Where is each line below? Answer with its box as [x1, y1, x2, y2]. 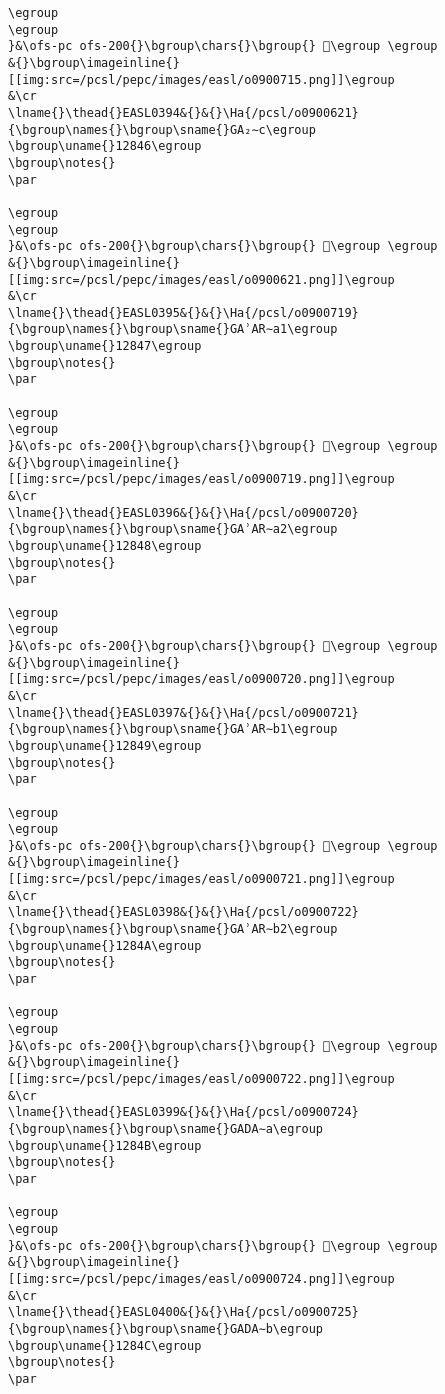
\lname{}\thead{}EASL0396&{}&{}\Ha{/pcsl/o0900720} [8, 505, 359, 520]
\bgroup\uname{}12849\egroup [8, 738, 202, 753]
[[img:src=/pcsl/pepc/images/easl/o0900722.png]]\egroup [8, 1072, 395, 1086]
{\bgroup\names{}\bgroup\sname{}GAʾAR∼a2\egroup [8, 522, 338, 537]
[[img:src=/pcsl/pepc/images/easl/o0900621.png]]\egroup [8, 272, 395, 287]
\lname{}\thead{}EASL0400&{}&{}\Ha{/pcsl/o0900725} [8, 1305, 359, 1320]
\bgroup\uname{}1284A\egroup [8, 938, 202, 953]
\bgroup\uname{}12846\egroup [8, 139, 202, 154]
